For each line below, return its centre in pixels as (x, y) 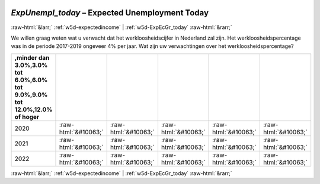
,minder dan (32, 57)
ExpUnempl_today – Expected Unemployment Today (110, 13)
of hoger (27, 117)
